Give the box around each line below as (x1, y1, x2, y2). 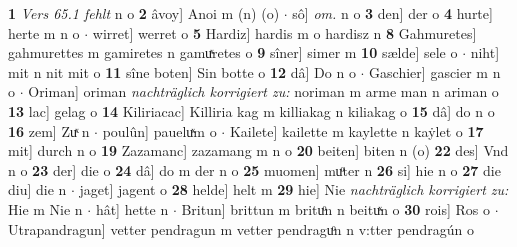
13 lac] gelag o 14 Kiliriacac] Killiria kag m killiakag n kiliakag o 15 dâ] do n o (8, 100, 495, 121)
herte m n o (8, 22, 80, 43)
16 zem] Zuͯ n (8, 120, 90, 141)
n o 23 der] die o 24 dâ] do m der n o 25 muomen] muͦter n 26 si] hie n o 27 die (8, 159, 501, 180)
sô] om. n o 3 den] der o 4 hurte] (292, 3, 493, 23)
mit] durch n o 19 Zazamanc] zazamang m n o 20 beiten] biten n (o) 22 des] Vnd (8, 140, 509, 161)
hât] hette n (95, 198, 169, 219)
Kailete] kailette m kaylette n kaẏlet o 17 (229, 120, 484, 141)
